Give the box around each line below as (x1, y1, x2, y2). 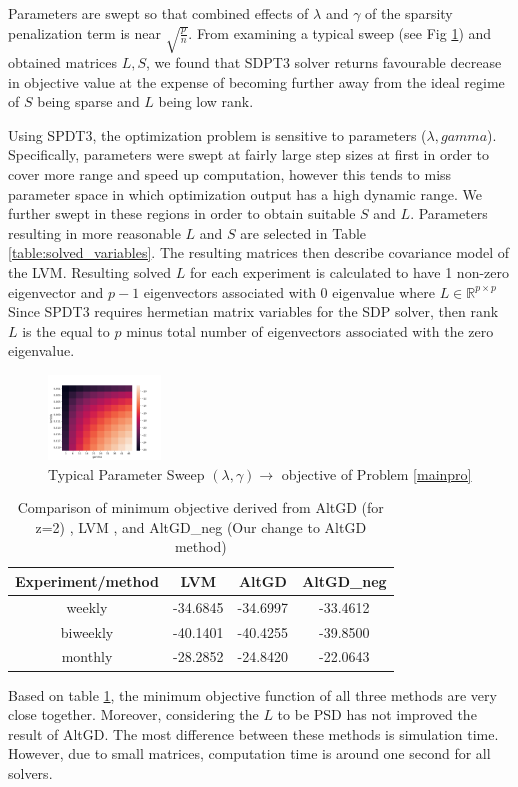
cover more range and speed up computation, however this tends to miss (8, 164, 452, 185)
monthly (61, 646, 113, 667)
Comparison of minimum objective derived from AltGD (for (17, 497, 384, 518)
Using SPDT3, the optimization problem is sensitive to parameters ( (8, 124, 427, 145)
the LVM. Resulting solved (8, 261, 172, 282)
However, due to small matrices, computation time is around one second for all (8, 743, 491, 764)
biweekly (60, 621, 114, 642)
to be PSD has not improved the (277, 704, 477, 725)
